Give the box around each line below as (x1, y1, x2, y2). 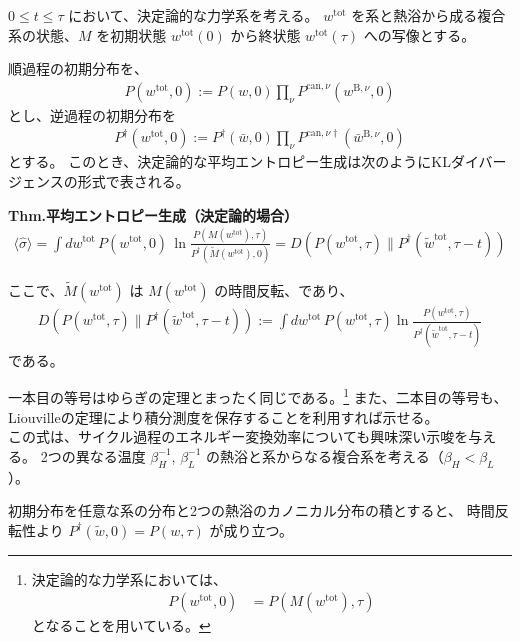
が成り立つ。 (209, 519, 293, 540)
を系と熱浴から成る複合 (351, 5, 506, 25)
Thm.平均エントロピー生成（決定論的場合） (8, 204, 299, 225)
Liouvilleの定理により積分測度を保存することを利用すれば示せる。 (8, 406, 439, 427)
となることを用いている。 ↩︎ (31, 615, 211, 636)
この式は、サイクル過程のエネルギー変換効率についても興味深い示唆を (8, 426, 469, 447)
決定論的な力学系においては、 (31, 568, 228, 589)
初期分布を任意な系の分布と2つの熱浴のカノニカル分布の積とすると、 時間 (8, 500, 495, 521)
